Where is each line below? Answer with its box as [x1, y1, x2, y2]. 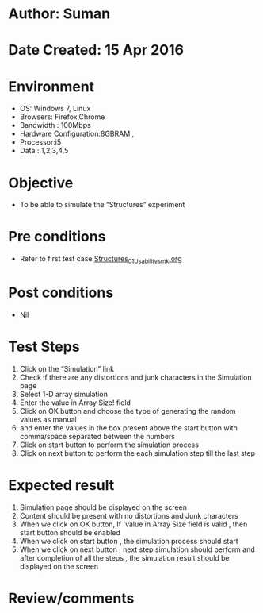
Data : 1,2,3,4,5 [19, 146, 69, 156]
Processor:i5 [19, 137, 62, 147]
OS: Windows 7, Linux [19, 104, 91, 114]
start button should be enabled [19, 527, 121, 537]
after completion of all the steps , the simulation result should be [19, 553, 230, 562]
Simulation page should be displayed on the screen [19, 502, 188, 512]
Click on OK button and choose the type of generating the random [19, 406, 236, 415]
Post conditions [8, 283, 114, 302]
